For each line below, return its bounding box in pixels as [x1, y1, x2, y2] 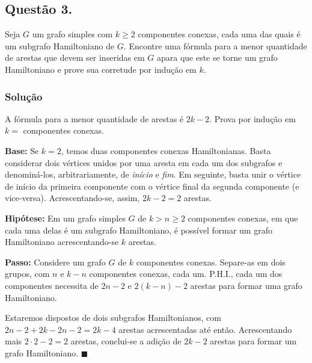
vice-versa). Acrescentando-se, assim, [5, 191, 140, 204]
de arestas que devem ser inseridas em [5, 51, 145, 64]
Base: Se [5, 144, 39, 157]
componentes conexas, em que [188, 211, 298, 224]
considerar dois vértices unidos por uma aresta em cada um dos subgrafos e [5, 156, 283, 169]
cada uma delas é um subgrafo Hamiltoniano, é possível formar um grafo [5, 223, 272, 236]
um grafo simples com [32, 28, 113, 40]
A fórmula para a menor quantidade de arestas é [5, 112, 184, 125]
